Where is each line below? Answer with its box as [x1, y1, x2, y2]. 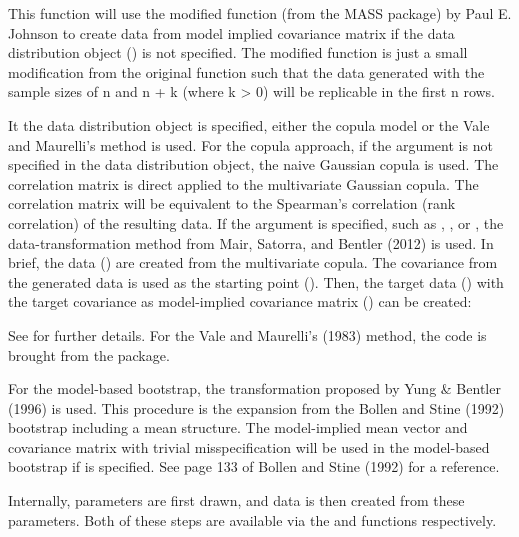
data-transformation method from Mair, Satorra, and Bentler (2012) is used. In [8, 232, 494, 253]
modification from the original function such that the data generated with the [8, 61, 485, 82]
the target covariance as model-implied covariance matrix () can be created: [8, 291, 472, 312]
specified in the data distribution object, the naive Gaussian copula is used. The [8, 154, 499, 175]
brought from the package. [8, 344, 170, 365]
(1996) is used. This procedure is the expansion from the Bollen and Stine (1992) [8, 397, 505, 418]
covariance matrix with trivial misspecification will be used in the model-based [8, 436, 490, 457]
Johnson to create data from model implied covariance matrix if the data [8, 22, 455, 43]
